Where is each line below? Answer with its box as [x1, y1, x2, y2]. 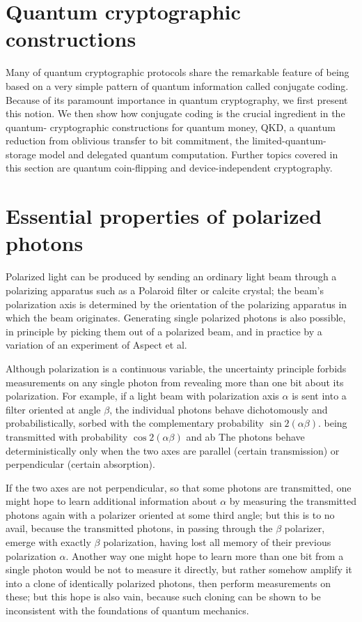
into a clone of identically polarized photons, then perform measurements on [6, 575, 331, 590]
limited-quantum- [252, 133, 326, 148]
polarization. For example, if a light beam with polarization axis [6, 388, 279, 403]
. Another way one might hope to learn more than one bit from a [65, 548, 344, 563]
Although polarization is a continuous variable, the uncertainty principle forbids [6, 361, 347, 375]
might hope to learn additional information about [6, 494, 217, 508]
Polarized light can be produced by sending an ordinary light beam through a [6, 269, 337, 284]
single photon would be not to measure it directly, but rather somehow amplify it [6, 562, 352, 577]
